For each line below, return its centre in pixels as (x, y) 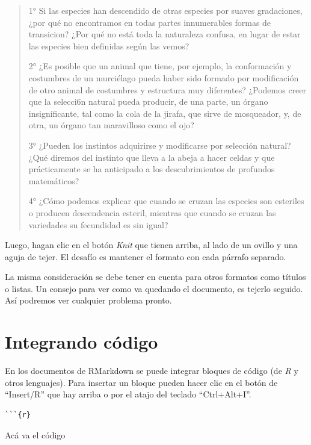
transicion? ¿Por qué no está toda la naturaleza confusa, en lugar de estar (165, 34)
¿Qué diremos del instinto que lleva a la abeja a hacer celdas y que (152, 157)
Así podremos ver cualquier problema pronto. (88, 300)
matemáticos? (54, 180)
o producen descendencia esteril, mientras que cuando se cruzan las (152, 212)
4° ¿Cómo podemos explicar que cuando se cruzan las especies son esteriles (166, 201)
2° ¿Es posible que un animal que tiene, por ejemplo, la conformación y (160, 66)
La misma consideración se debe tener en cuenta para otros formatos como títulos (155, 277)
